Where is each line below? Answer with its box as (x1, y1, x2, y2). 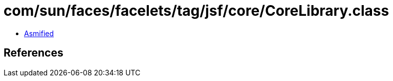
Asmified (24, 29, 54, 38)
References (4, 46, 63, 60)
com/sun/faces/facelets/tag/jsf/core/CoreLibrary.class (4, 2, 389, 19)
